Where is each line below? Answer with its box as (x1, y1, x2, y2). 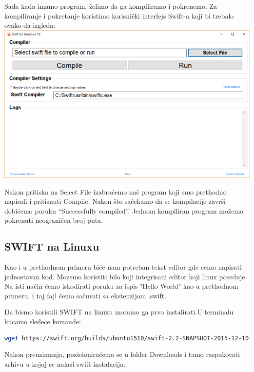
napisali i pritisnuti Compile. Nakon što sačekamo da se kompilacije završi (4, 196, 226, 206)
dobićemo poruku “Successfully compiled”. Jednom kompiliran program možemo (4, 205, 244, 215)
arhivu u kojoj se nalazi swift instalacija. (4, 358, 126, 369)
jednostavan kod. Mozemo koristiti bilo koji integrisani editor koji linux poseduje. (4, 271, 247, 281)
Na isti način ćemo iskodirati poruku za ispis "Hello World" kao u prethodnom (4, 281, 238, 291)
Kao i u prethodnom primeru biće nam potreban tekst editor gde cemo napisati (4, 262, 242, 272)
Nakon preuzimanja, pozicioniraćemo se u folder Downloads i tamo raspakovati (4, 349, 240, 359)
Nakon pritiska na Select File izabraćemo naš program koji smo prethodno (4, 186, 227, 196)
